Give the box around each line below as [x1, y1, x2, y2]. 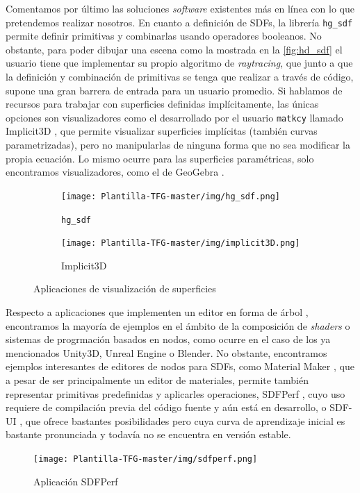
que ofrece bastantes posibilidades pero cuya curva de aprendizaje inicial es [25, 413, 345, 428]
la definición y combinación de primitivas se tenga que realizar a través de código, [6, 69, 354, 84]
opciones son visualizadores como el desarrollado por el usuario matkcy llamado [6, 110, 343, 124]
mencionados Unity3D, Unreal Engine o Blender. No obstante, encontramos [6, 345, 327, 360]
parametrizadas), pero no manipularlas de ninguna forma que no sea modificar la [6, 137, 350, 152]
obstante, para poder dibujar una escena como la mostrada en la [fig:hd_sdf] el [6, 42, 343, 56]
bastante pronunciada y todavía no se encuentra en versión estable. [6, 427, 291, 442]
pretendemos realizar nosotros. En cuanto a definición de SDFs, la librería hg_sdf [6, 15, 353, 29]
